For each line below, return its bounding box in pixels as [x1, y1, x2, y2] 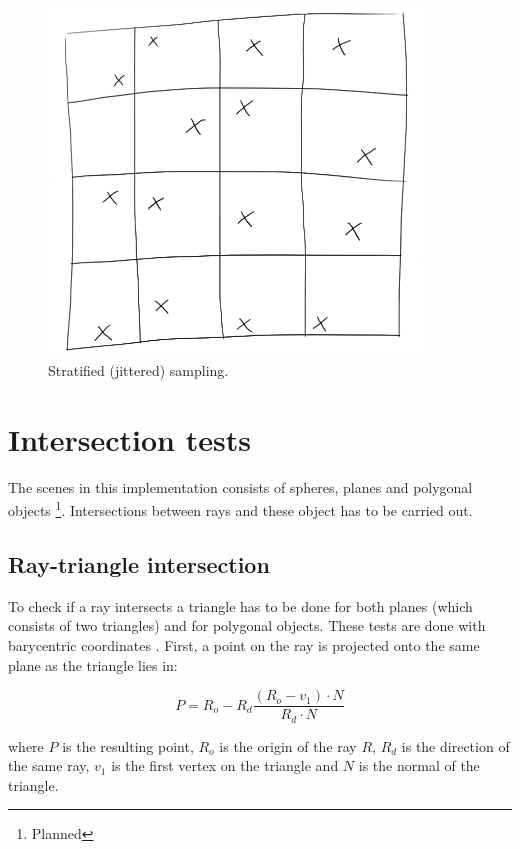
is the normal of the [358, 755, 480, 776]
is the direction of [401, 735, 510, 756]
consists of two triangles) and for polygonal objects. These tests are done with [8, 615, 486, 636]
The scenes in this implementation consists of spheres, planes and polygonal [8, 476, 473, 497]
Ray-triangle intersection [8, 548, 270, 579]
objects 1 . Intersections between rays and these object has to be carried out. [8, 497, 473, 520]
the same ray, [8, 755, 90, 776]
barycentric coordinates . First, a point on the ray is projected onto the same [8, 634, 480, 655]
